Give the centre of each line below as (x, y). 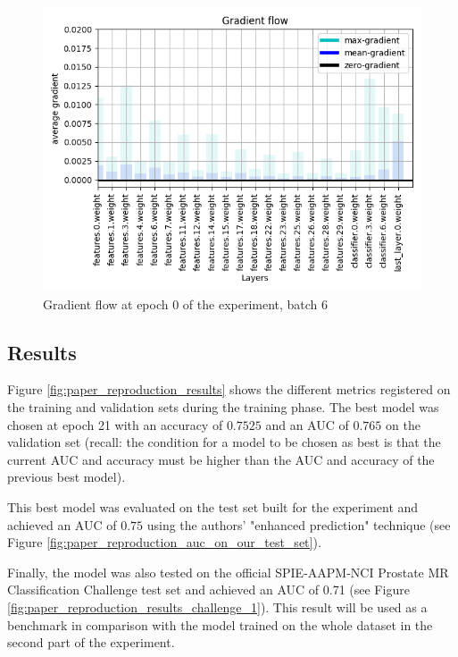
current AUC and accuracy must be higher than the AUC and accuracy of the (221, 459)
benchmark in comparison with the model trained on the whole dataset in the (220, 624)
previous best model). (67, 477)
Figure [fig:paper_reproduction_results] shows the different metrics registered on (229, 389)
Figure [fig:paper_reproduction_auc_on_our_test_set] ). (164, 542)
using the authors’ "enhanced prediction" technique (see (299, 524)
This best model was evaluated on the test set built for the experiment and (213, 506)
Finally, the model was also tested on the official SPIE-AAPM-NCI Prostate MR (228, 572)
